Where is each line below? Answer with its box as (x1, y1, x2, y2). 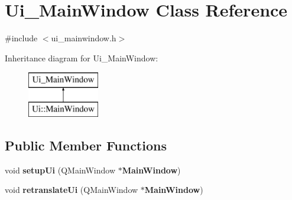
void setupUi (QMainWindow (5, 163, 116, 176)
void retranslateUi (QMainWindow (5, 183, 138, 196)
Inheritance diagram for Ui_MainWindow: (5, 51, 158, 64)
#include (5, 32, 38, 44)
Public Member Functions (5, 136, 167, 154)
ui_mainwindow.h (51, 32, 116, 44)
